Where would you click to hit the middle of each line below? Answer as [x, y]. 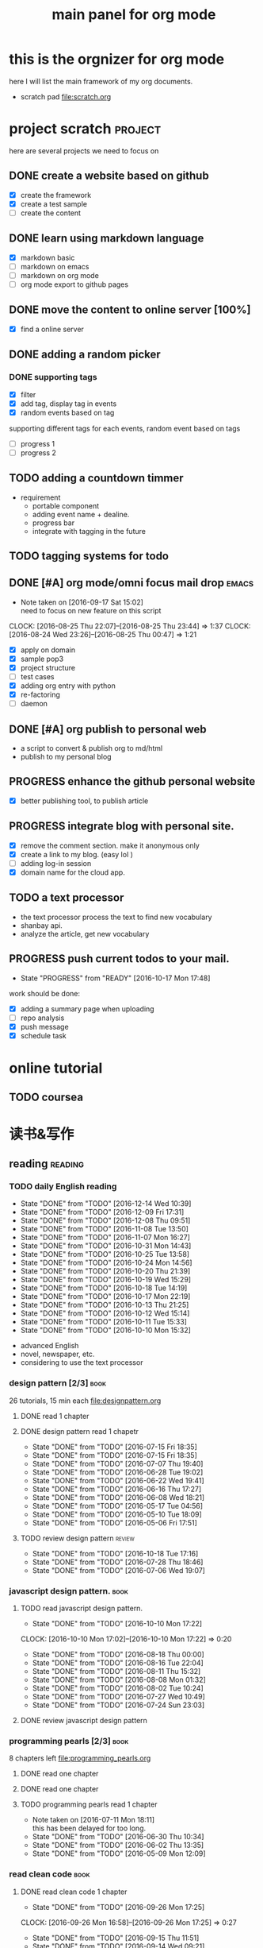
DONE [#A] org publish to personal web [108, 729]
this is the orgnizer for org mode [117, 59]
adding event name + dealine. [81, 514]
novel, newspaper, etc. [57, 1354]
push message [45, 1026]
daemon [34, 704]
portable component [66, 505]
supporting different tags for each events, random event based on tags [125, 428]
